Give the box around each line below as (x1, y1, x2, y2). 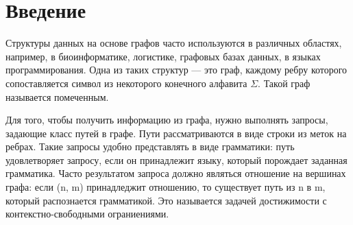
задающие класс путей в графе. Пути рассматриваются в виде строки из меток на (5, 126, 347, 140)
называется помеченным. (5, 89, 109, 104)
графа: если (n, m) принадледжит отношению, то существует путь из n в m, (5, 180, 326, 194)
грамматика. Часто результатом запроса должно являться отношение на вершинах (5, 166, 346, 180)
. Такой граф (258, 75, 311, 90)
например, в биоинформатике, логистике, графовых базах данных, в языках (5, 49, 321, 63)
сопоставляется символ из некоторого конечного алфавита (5, 75, 247, 90)
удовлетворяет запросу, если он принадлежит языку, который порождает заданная (5, 152, 348, 167)
